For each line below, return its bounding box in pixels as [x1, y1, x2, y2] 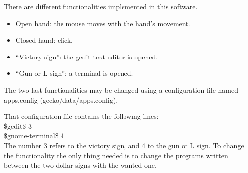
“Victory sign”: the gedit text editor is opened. [15, 51, 158, 61]
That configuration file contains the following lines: [4, 111, 159, 121]
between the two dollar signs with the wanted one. [4, 160, 157, 170]
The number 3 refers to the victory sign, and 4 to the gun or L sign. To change [4, 140, 244, 150]
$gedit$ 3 [4, 120, 32, 131]
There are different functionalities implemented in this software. [4, 1, 198, 11]
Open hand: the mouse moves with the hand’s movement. [15, 18, 190, 28]
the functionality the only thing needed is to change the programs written [4, 150, 228, 160]
